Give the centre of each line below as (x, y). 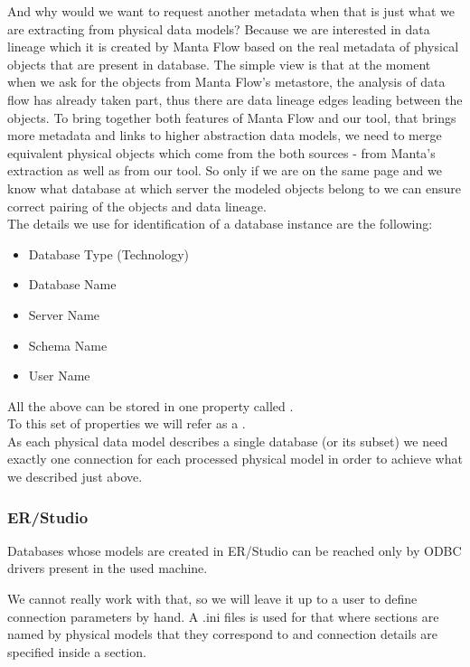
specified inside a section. (77, 651)
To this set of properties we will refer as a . (127, 423)
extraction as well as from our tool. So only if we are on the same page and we (225, 170)
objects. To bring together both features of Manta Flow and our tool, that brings (232, 117)
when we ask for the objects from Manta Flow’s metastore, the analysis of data (226, 82)
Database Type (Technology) (109, 254)
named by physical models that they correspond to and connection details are (223, 634)
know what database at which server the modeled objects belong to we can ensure (235, 188)
